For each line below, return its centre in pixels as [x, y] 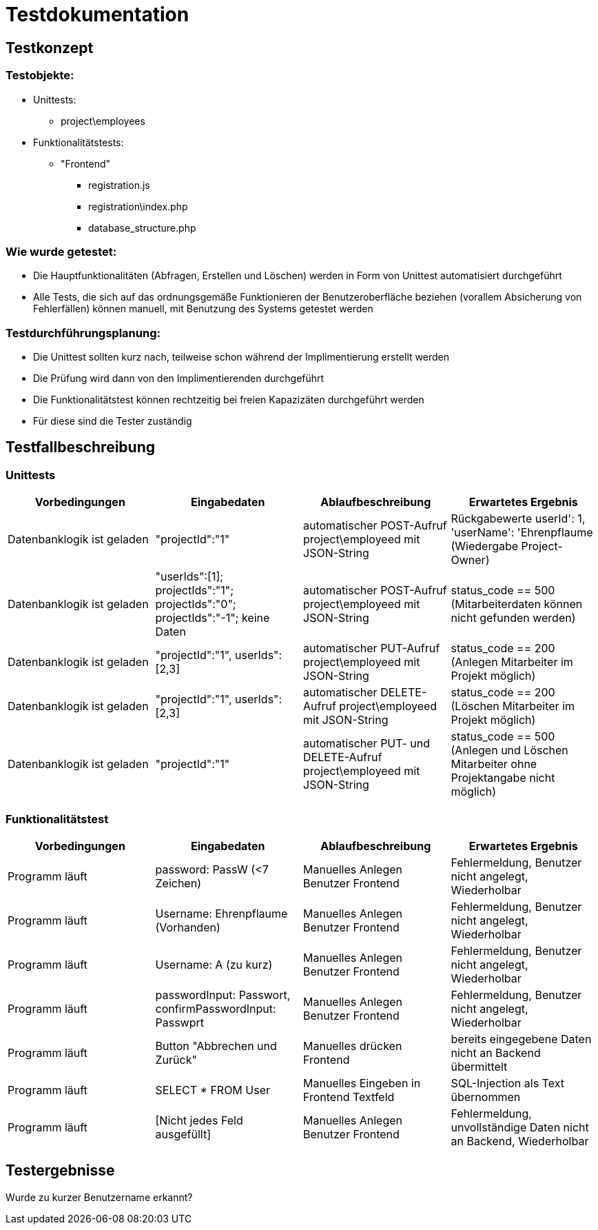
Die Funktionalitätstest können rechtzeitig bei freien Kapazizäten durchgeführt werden [229, 400]
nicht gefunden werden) [513, 618]
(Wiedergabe [485, 546]
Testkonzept [50, 48]
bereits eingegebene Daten [521, 1039]
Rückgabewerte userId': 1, [518, 519]
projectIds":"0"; [196, 604]
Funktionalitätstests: [79, 142]
